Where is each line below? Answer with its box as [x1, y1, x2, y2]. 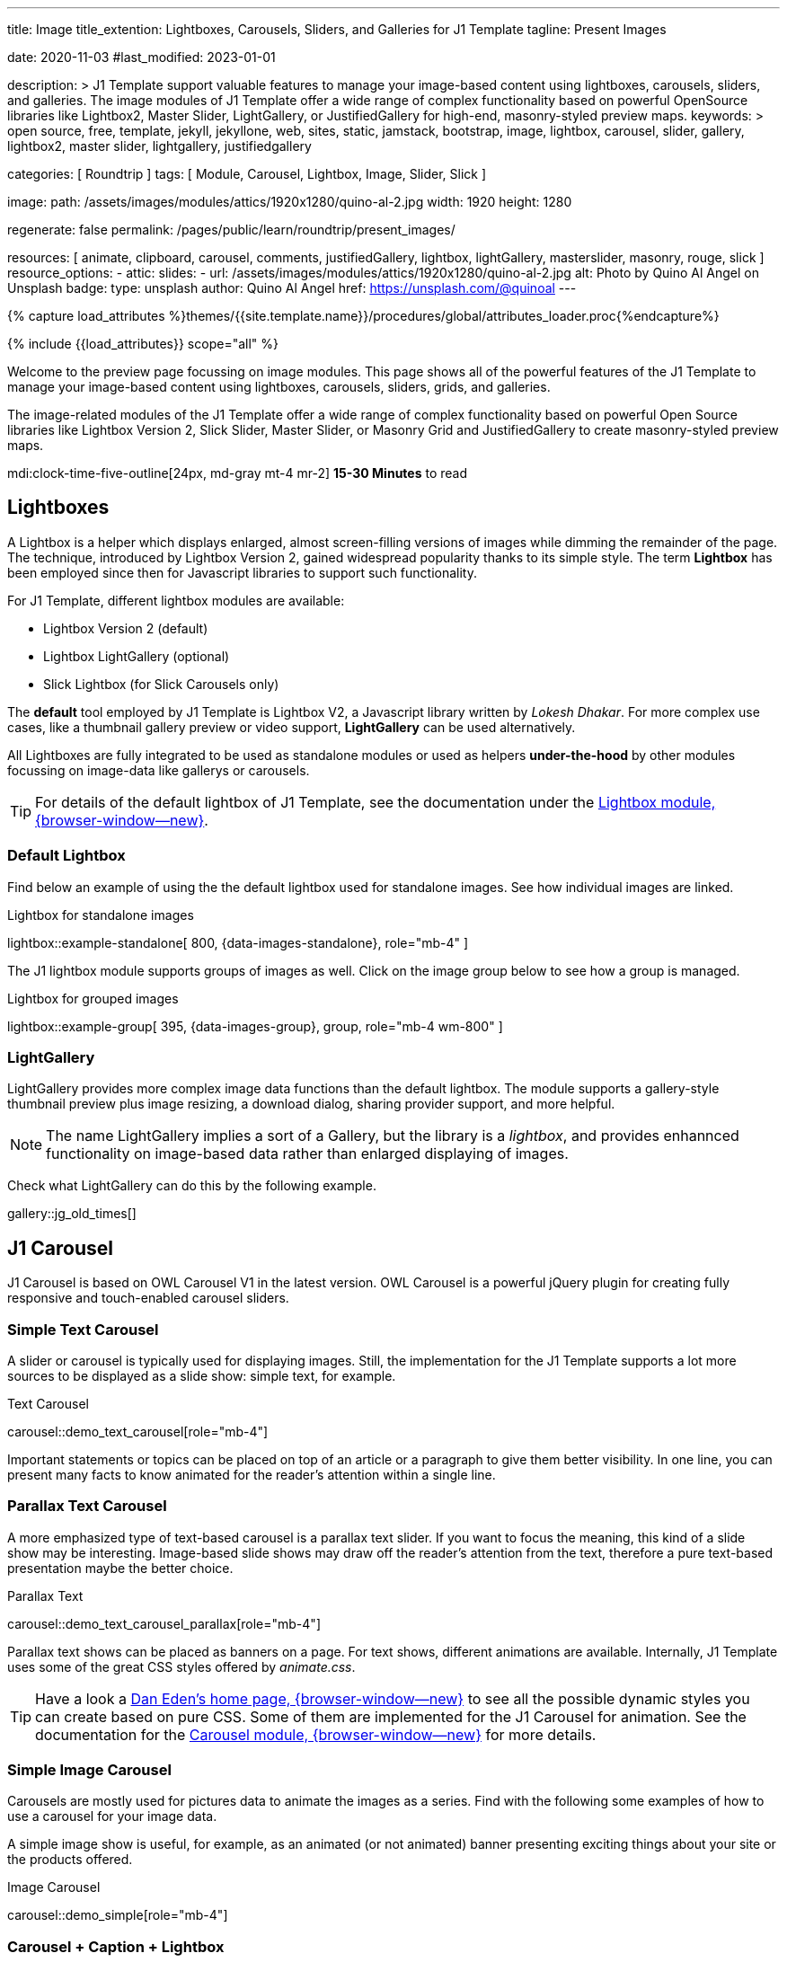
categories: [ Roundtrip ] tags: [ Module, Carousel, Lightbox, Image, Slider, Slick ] [7, 166, 487, 181]
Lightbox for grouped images [7, 990, 179, 1006]
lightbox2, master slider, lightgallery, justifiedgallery [7, 138, 312, 154]
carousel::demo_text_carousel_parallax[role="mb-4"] [7, 1615, 321, 1631]
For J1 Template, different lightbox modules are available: [7, 592, 345, 608]
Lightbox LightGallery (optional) [43, 648, 230, 664]
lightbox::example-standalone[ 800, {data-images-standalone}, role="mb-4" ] [7, 934, 469, 950]
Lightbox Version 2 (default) [43, 620, 208, 636]
